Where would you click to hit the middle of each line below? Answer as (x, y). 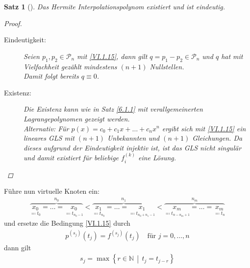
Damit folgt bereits (51, 76)
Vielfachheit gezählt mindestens (70, 66)
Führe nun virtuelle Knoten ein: (52, 191)
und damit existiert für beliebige (71, 158)
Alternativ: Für (46, 128)
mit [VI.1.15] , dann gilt (112, 56)
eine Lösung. (157, 158)
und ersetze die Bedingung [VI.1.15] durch (67, 223)
